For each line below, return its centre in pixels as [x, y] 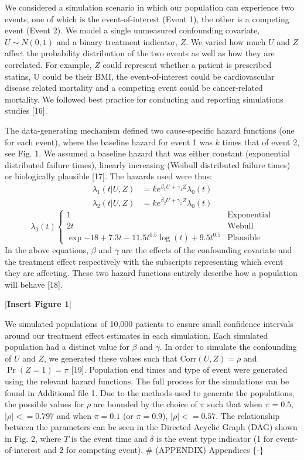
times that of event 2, [261, 142]
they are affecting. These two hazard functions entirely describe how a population [151, 273]
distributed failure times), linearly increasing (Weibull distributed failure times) [148, 164]
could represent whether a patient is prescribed [187, 64]
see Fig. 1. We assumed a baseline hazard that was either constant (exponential [147, 153]
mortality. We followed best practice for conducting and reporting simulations [144, 99]
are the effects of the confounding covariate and [207, 249]
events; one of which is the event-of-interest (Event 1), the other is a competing [147, 18]
